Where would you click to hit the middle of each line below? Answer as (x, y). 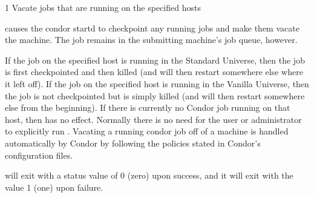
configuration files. (39, 155)
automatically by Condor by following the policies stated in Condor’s (133, 143)
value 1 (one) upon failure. (54, 187)
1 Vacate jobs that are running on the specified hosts (103, 7)
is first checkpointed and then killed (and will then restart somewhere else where (154, 72)
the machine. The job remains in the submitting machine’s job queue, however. (151, 40)
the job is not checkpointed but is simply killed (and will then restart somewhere (155, 95)
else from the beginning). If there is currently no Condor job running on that (148, 107)
